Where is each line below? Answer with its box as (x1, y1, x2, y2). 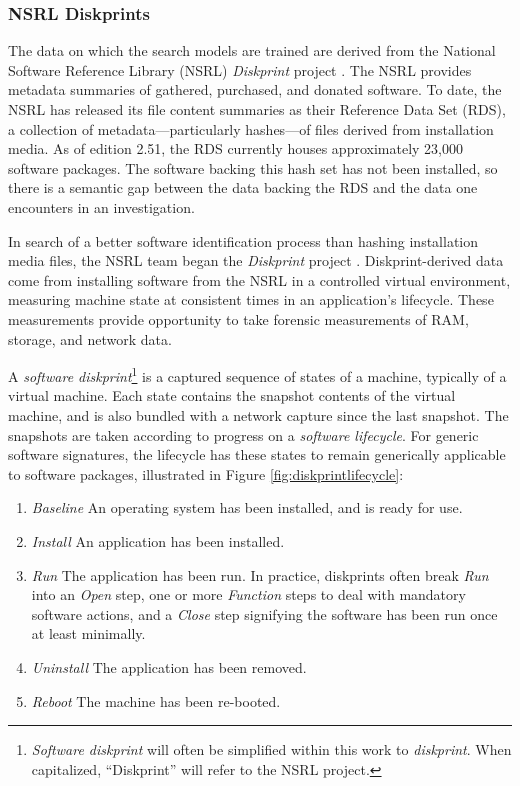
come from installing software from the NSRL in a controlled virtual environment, (8, 269, 511, 290)
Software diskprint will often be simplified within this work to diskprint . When (31, 739, 512, 760)
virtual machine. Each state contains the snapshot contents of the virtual (8, 385, 456, 406)
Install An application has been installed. (31, 530, 285, 551)
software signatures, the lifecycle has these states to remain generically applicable (8, 444, 506, 465)
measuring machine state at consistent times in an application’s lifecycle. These (8, 289, 494, 310)
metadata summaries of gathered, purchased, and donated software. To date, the (8, 79, 502, 100)
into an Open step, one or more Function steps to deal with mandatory (31, 584, 466, 605)
